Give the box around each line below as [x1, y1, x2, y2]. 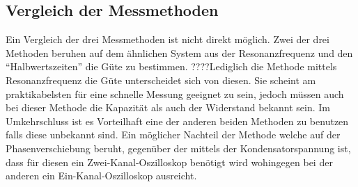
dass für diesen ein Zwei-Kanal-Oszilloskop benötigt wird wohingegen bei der [6, 154, 333, 169]
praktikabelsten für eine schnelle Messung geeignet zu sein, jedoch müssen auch [6, 86, 344, 101]
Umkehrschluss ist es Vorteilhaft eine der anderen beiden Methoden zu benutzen [6, 113, 349, 128]
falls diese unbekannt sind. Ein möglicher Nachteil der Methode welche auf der [6, 127, 341, 142]
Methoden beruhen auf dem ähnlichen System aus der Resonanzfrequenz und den [6, 45, 353, 60]
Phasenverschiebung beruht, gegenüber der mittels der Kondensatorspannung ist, [6, 140, 351, 155]
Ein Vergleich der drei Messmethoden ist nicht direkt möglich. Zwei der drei [6, 32, 329, 47]
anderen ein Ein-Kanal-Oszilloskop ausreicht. [6, 168, 197, 183]
